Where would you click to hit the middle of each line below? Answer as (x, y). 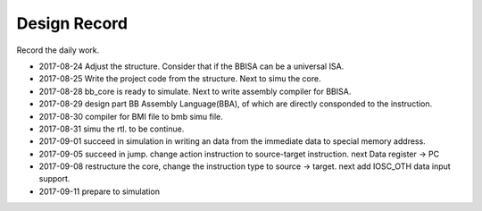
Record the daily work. (58, 50)
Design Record (72, 23)
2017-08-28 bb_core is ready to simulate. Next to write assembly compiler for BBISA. (195, 91)
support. (54, 179)
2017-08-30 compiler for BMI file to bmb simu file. (131, 116)
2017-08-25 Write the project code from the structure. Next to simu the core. (180, 79)
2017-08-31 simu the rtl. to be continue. (112, 129)
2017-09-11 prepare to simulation (100, 191)
